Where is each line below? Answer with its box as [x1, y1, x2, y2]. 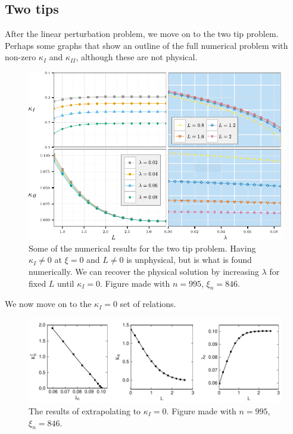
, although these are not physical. [76, 51, 198, 63]
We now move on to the [5, 297, 92, 310]
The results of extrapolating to [29, 404, 141, 417]
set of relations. [120, 297, 176, 310]
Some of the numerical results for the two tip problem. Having [29, 241, 256, 254]
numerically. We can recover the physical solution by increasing [29, 265, 259, 278]
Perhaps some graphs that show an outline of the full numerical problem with [5, 39, 288, 51]
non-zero [5, 51, 36, 63]
